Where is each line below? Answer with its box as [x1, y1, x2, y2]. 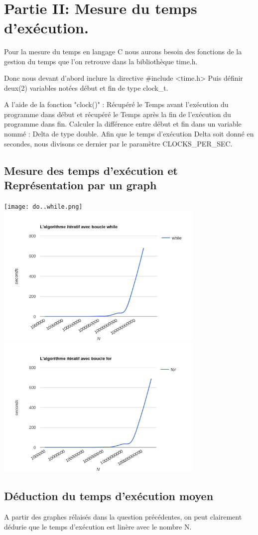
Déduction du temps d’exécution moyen [4, 488, 214, 504]
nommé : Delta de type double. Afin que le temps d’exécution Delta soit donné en [4, 129, 254, 139]
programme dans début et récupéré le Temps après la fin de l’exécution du [4, 109, 231, 119]
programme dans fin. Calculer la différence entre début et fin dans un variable [4, 119, 242, 129]
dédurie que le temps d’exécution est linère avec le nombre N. [4, 521, 192, 532]
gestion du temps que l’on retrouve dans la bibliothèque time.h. [4, 56, 198, 66]
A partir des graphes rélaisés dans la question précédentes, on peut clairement [4, 512, 242, 522]
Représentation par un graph [4, 177, 157, 193]
